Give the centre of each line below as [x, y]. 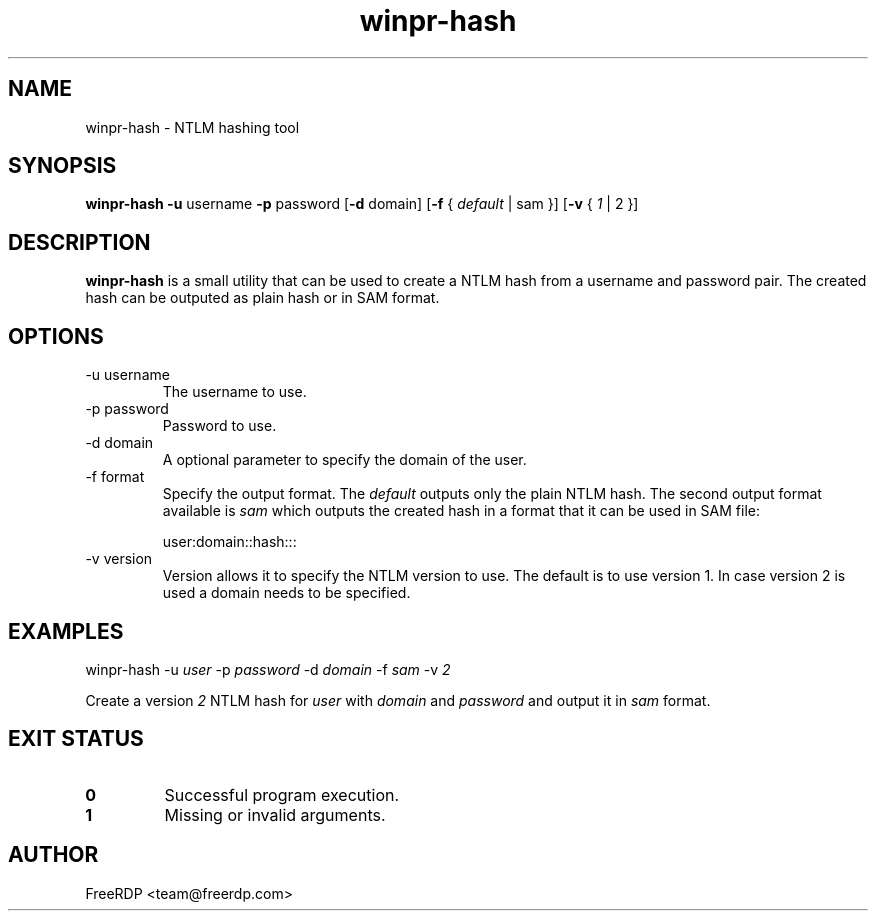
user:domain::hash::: [229, 542]
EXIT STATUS [76, 739]
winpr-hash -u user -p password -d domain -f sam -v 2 [268, 669]
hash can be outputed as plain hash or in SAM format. [262, 298]
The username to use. [234, 392]
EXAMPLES [66, 631]
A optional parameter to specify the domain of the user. [344, 460]
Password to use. [219, 426]
